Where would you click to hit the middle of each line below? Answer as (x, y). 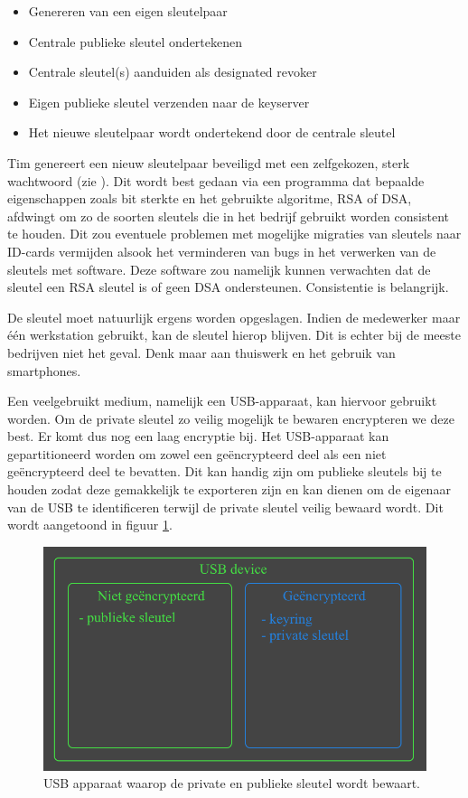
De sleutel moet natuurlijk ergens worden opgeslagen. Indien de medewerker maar (234, 317)
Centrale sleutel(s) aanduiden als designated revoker (173, 72)
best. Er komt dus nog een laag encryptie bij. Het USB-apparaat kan (198, 436)
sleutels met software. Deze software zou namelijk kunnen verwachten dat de (219, 269)
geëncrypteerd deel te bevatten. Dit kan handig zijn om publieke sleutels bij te (225, 471)
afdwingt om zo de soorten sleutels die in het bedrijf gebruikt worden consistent (228, 216)
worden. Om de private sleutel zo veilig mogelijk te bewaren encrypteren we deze (231, 418)
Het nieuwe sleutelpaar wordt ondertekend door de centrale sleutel (212, 132)
